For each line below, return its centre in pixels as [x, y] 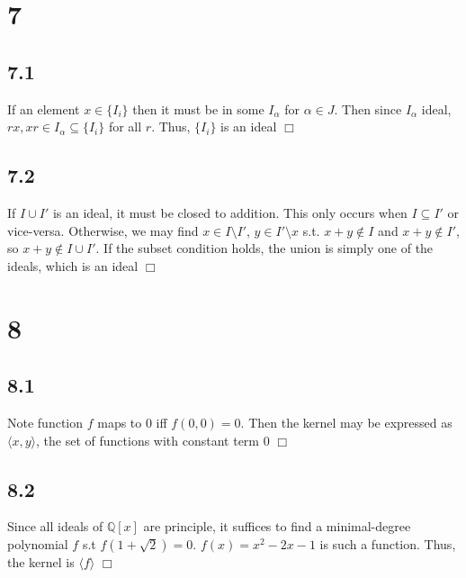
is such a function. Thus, [388, 543]
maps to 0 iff [132, 422]
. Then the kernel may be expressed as [346, 422]
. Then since [368, 108]
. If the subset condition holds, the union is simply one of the [264, 248]
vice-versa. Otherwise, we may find [103, 230]
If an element [44, 108]
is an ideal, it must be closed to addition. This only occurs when [230, 212]
